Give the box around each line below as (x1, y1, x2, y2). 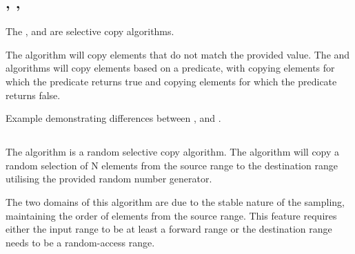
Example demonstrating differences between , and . (6, 111, 221, 125)
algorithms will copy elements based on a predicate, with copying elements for (6, 61, 335, 75)
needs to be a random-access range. (6, 235, 155, 249)
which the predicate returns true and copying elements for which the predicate (6, 74, 337, 88)
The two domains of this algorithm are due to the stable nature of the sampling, (6, 194, 345, 209)
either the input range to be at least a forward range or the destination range (6, 222, 332, 236)
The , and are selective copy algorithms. (6, 24, 174, 39)
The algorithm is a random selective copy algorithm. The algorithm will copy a (6, 145, 340, 159)
